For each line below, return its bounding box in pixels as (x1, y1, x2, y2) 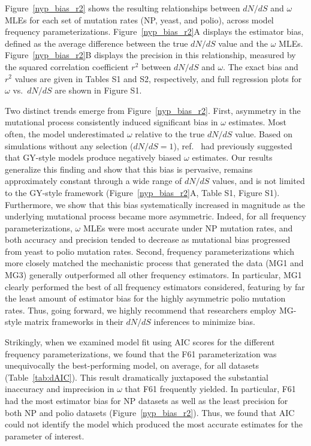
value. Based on (234, 127, 292, 140)
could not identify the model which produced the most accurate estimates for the (5, 418, 303, 430)
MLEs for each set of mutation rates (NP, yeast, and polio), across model (5, 13, 274, 26)
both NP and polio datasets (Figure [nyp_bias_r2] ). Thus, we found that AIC (5, 406, 295, 418)
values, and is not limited (212, 174, 305, 187)
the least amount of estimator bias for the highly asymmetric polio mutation (5, 292, 286, 305)
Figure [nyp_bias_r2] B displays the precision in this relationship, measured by (5, 49, 296, 61)
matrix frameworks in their (24, 315, 123, 328)
